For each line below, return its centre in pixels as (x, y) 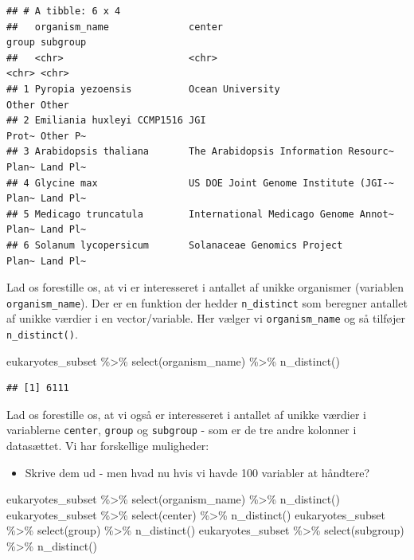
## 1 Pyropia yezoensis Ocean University (143, 89)
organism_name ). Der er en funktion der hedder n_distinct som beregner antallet (207, 302)
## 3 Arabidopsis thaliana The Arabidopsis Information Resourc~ (200, 152)
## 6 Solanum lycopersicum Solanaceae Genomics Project (175, 245)
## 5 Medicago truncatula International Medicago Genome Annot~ (200, 214)
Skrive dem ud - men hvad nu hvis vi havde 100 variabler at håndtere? (197, 472)
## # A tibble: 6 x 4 (64, 11)
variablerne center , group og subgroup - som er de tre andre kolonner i (182, 430)
